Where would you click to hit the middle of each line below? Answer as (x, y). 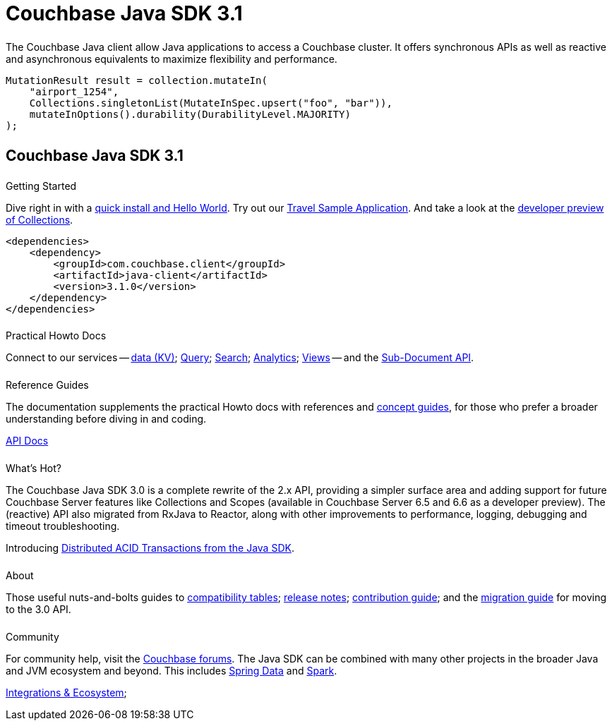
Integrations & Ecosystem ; (66, 692)
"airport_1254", (74, 91)
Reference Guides (47, 385)
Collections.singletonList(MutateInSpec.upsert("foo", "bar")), (211, 103)
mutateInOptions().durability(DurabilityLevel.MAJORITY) (190, 114)
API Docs (27, 441)
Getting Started (41, 186)
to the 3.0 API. (38, 609)
